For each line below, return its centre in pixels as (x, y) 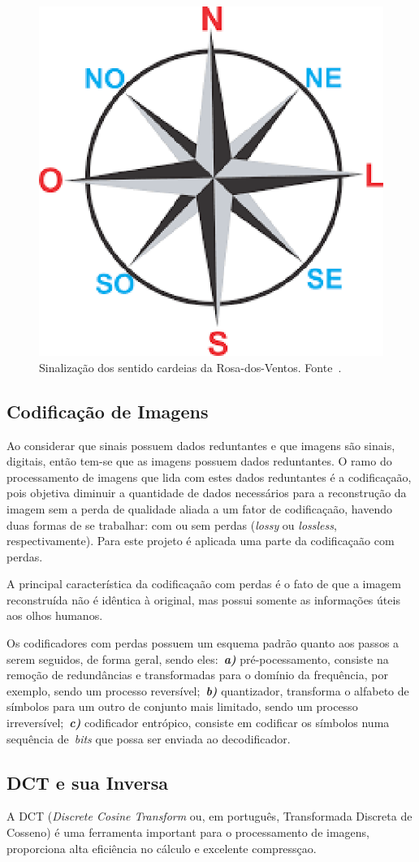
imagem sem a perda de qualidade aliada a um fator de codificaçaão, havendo (199, 508)
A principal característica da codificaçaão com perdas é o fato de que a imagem (204, 584)
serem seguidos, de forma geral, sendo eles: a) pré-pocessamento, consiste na (198, 658)
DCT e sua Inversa (87, 782)
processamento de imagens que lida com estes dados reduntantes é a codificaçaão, (209, 476)
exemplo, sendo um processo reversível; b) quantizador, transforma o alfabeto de (208, 690)
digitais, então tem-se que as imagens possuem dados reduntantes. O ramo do (199, 461)
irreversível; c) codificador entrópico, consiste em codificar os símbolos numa (198, 723)
